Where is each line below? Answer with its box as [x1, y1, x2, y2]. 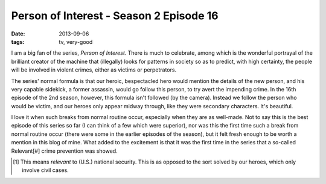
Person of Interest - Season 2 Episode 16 [11, 9, 219, 22]
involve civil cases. [22, 167, 69, 174]
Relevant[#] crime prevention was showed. [11, 147, 118, 155]
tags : [11, 38, 25, 45]
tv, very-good [59, 38, 93, 45]
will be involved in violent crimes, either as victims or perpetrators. [11, 66, 177, 73]
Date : [11, 30, 25, 37]
